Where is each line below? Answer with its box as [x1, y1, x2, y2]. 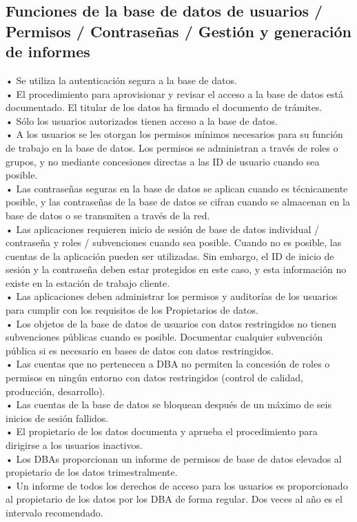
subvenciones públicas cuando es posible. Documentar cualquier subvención [6, 330, 323, 344]
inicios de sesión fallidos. [6, 410, 109, 425]
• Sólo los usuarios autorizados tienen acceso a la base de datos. [6, 113, 278, 128]
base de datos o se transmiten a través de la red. [6, 208, 210, 222]
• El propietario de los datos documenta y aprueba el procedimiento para [6, 424, 318, 439]
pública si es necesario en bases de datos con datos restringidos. [6, 343, 274, 357]
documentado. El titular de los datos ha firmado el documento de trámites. [6, 100, 323, 114]
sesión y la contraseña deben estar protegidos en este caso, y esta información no [6, 262, 347, 277]
